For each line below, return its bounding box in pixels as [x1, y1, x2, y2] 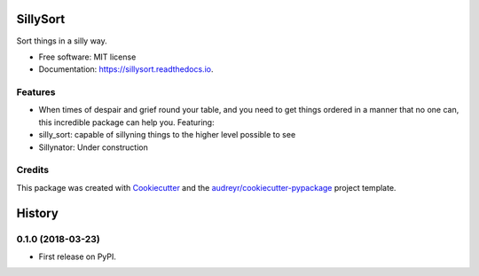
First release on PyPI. [38, 251, 117, 262]
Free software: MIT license [38, 51, 137, 62]
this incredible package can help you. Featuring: [38, 116, 215, 128]
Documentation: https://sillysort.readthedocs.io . [38, 64, 214, 75]
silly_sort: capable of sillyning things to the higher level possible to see [38, 130, 296, 140]
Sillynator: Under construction [38, 142, 148, 153]
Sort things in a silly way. [16, 35, 108, 46]
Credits [16, 164, 49, 177]
